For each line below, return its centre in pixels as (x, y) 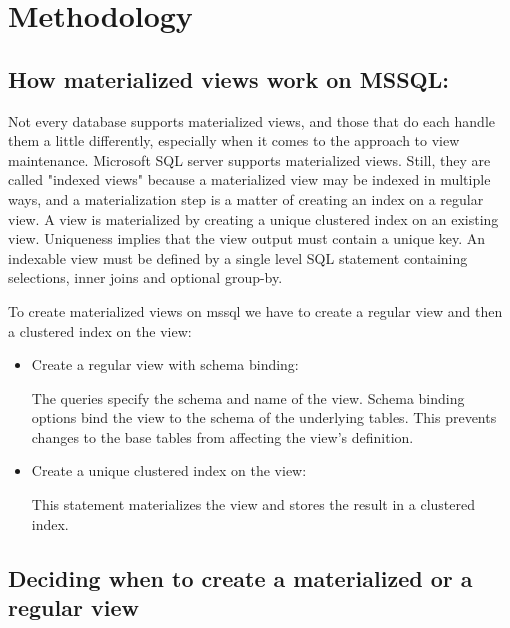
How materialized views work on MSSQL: (228, 78)
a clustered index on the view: (100, 330)
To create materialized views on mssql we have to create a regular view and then (255, 310)
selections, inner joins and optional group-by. (145, 277)
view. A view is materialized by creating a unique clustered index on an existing (253, 218)
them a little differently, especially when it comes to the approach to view (234, 140)
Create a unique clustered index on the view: (169, 470)
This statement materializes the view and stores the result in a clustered (253, 504)
